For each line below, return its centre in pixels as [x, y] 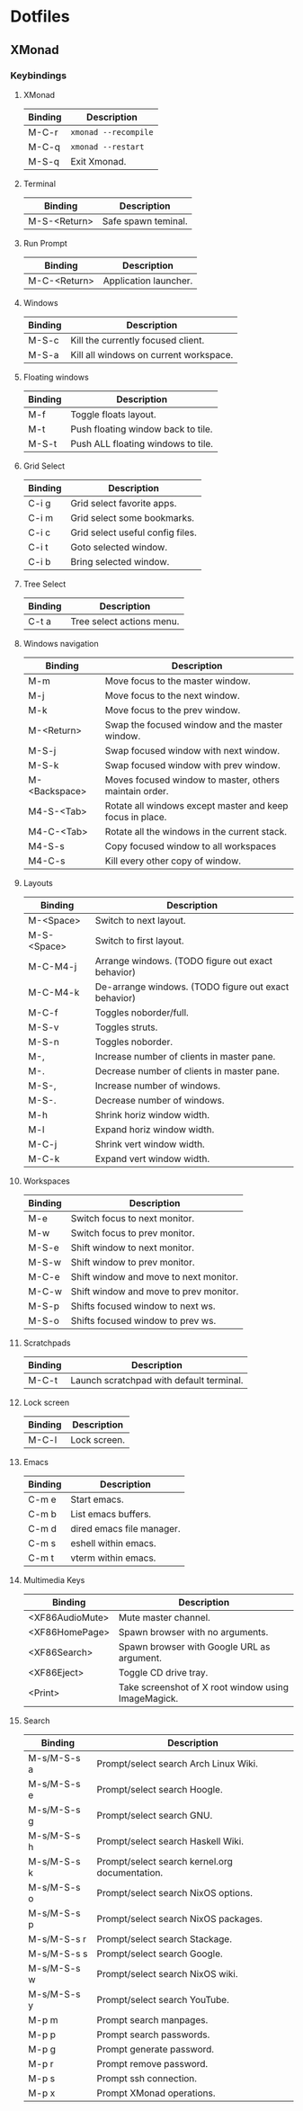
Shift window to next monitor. [133, 1248]
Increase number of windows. [158, 1086]
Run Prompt [45, 243]
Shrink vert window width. [150, 1144]
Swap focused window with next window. [192, 750]
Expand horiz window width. [155, 1129]
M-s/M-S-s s [58, 1954]
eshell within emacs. [113, 1543]
